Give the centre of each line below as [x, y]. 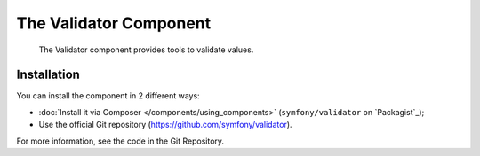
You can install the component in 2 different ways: [108, 96]
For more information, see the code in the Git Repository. [120, 141]
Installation [48, 75]
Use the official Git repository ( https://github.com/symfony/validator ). [165, 125]
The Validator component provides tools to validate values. [146, 50]
